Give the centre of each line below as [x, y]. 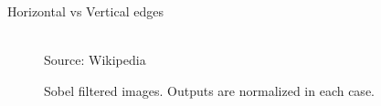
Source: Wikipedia [95, 60]
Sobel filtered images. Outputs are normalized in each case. [209, 90]
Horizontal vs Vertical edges [85, 11]
